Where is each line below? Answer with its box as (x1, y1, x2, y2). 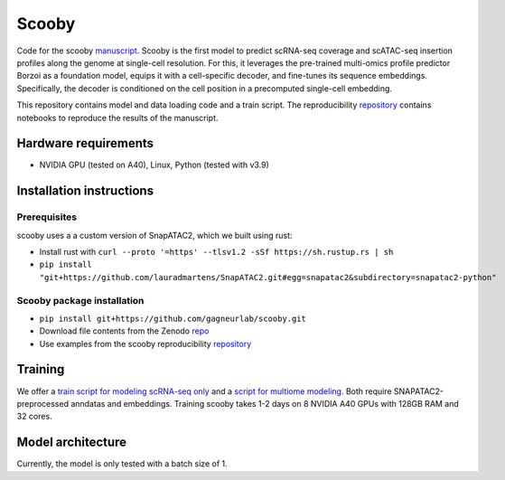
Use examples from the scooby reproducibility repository (39, 338, 252, 349)
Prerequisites (16, 211, 77, 223)
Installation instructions (16, 184, 154, 199)
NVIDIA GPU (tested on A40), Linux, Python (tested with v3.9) (39, 159, 270, 171)
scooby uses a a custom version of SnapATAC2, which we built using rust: (16, 230, 293, 240)
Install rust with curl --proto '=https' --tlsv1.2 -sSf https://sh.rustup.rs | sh (39, 246, 394, 257)
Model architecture (16, 435, 126, 450)
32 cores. (16, 411, 53, 422)
